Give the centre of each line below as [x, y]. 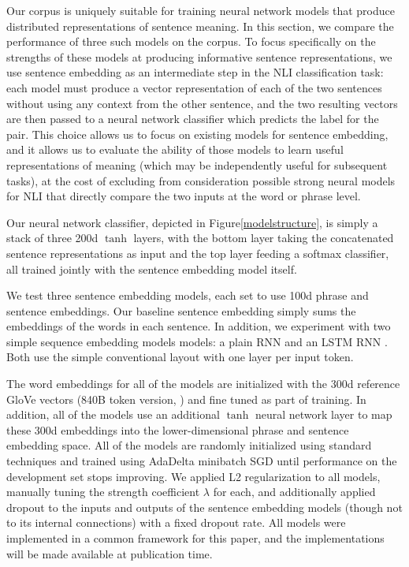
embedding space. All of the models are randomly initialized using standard [189, 445]
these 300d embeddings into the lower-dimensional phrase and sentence [178, 429]
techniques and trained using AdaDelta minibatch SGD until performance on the [202, 461]
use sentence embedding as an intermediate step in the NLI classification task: [195, 72]
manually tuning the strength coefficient [103, 492]
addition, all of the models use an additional [113, 414]
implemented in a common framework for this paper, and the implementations [195, 538]
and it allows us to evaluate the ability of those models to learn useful [175, 149]
